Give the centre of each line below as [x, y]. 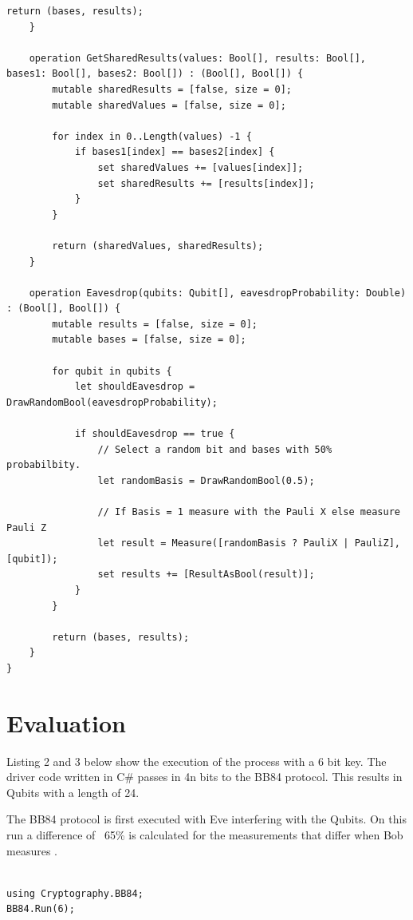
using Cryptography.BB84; [75, 893]
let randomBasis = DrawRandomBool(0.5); [206, 480]
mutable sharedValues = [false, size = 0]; [169, 105]
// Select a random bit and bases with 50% [215, 449]
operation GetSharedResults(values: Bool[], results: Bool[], [198, 58]
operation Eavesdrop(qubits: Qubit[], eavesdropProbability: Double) [218, 293]
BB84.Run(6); [41, 909]
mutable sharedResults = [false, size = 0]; [172, 89]
